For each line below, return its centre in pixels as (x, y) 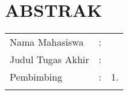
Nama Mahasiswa (47, 42)
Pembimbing (36, 77)
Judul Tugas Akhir (50, 60)
